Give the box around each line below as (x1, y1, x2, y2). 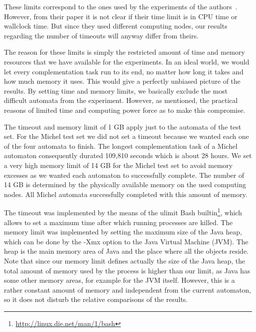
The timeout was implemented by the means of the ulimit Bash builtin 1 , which (4, 206, 242, 217)
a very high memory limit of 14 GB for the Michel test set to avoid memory (4, 160, 233, 170)
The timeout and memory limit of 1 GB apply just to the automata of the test (4, 121, 241, 132)
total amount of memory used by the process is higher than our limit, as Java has (4, 265, 251, 275)
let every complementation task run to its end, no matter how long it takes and (4, 66, 244, 76)
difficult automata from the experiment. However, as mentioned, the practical (4, 95, 238, 105)
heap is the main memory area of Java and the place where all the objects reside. (4, 246, 249, 256)
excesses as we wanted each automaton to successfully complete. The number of (4, 169, 244, 180)
